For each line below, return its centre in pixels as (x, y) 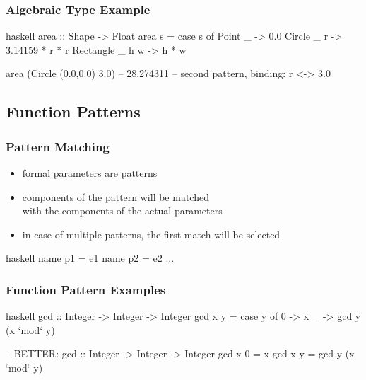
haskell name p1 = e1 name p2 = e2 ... (90, 258)
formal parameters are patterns (90, 173)
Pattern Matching (58, 146)
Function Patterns (73, 111)
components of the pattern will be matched (116, 196)
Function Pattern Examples (86, 289)
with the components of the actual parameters (122, 211)
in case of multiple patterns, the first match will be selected (151, 234)
